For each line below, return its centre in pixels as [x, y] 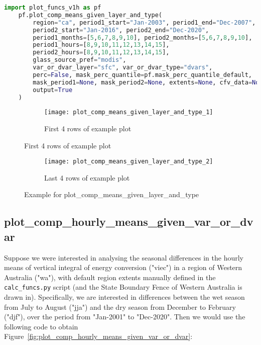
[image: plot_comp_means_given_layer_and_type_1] [129, 112]
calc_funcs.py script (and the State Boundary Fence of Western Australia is [123, 287]
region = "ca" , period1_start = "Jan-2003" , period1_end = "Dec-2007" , [144, 22]
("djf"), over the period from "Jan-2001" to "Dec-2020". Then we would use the [125, 317]
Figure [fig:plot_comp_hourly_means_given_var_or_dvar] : [98, 336]
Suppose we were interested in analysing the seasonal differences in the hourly [124, 257]
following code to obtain [41, 326]
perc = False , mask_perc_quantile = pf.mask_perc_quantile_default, [142, 75]
